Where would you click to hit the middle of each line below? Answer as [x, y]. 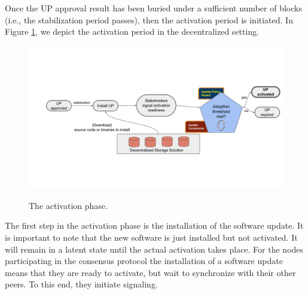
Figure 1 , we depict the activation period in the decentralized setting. [132, 31]
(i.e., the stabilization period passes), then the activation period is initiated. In [149, 19]
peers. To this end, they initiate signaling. [81, 284]
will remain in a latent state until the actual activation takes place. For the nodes [154, 249]
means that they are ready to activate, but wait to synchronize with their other [150, 272]
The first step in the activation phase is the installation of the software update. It [154, 225]
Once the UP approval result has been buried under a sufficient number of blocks [153, 8]
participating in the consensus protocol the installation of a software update [144, 261]
